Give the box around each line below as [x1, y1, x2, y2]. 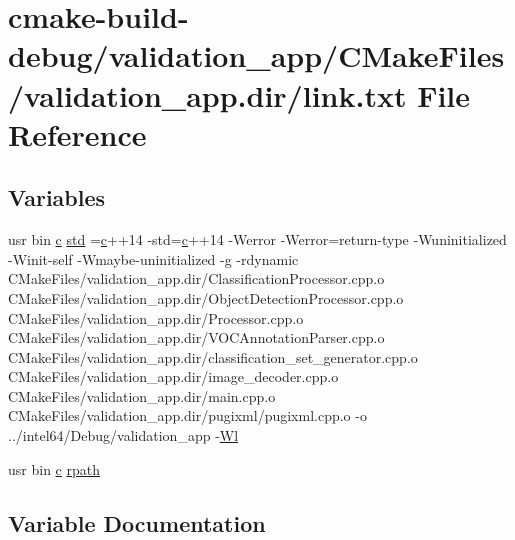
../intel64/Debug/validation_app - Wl [8, 425, 239, 446]
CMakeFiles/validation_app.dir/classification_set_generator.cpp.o [8, 346, 418, 367]
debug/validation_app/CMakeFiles [8, 35, 505, 76]
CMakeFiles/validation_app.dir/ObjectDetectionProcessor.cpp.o [8, 287, 404, 308]
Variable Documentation [8, 507, 266, 538]
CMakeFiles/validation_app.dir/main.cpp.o [8, 385, 276, 406]
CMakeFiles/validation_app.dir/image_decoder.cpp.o [8, 366, 339, 387]
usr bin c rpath [8, 458, 100, 479]
